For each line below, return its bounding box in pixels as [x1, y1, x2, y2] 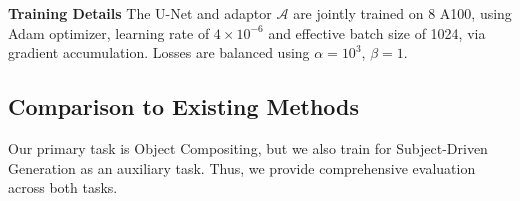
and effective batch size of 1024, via [268, 22, 486, 43]
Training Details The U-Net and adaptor [8, 3, 272, 23]
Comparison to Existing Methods [8, 91, 360, 122]
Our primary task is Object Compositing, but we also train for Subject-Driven [8, 137, 488, 158]
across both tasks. [8, 177, 118, 198]
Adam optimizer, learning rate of [8, 22, 210, 43]
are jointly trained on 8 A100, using [293, 3, 512, 23]
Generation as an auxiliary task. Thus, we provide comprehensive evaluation [8, 157, 476, 178]
